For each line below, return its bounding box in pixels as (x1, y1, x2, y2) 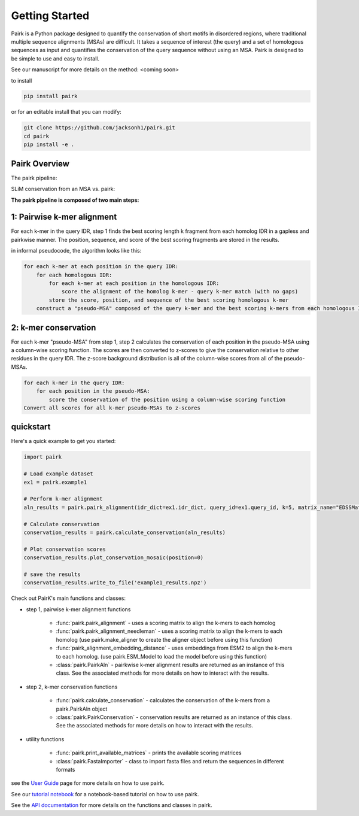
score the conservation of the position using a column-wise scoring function (48, 396, 286, 403)
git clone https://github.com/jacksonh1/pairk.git (23, 125, 176, 131)
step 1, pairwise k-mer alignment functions (26, 605, 131, 613)
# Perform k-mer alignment (23, 496, 103, 502)
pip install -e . (23, 141, 75, 148)
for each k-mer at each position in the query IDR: (23, 263, 179, 270)
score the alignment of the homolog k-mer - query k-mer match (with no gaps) (61, 288, 299, 295)
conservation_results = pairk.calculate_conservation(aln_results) (23, 529, 226, 536)
